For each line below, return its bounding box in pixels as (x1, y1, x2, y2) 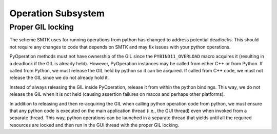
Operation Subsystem (9, 8, 105, 19)
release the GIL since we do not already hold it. (9, 74, 109, 81)
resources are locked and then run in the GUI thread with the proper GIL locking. (9, 122, 180, 128)
